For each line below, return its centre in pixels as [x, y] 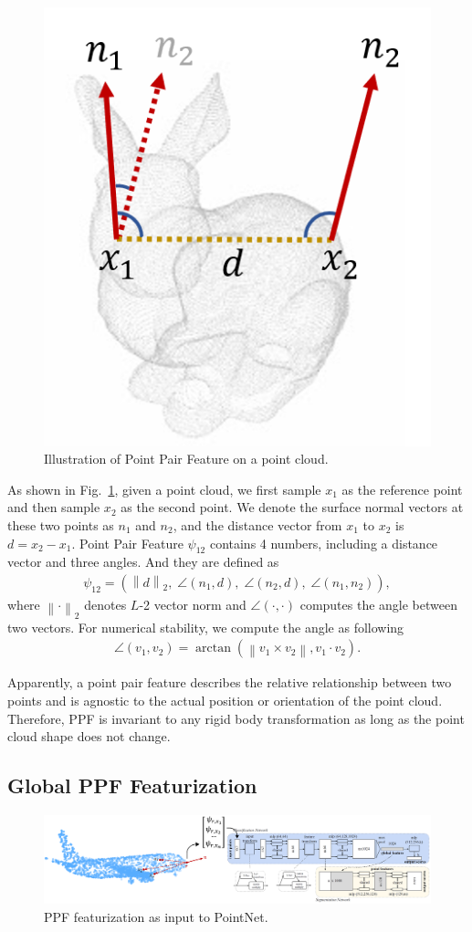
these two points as [61, 524]
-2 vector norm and [193, 604]
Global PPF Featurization [132, 785]
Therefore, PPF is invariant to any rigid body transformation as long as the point [236, 718]
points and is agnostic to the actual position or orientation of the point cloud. [225, 700]
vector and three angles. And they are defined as [143, 562]
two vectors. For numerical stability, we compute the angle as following [206, 627]
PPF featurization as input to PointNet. [156, 916]
